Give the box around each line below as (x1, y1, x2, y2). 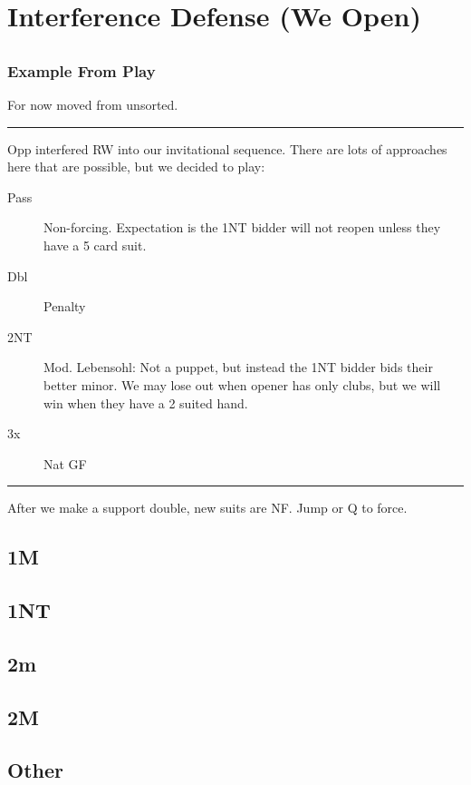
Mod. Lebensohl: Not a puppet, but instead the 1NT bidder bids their (43, 358, 433, 377)
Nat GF (43, 454, 87, 473)
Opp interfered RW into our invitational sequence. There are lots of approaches (7, 139, 447, 158)
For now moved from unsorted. (7, 95, 178, 114)
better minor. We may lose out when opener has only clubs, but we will (43, 376, 441, 394)
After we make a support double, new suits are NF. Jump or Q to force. (7, 498, 408, 517)
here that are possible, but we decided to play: (7, 157, 265, 176)
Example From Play (7, 59, 156, 82)
